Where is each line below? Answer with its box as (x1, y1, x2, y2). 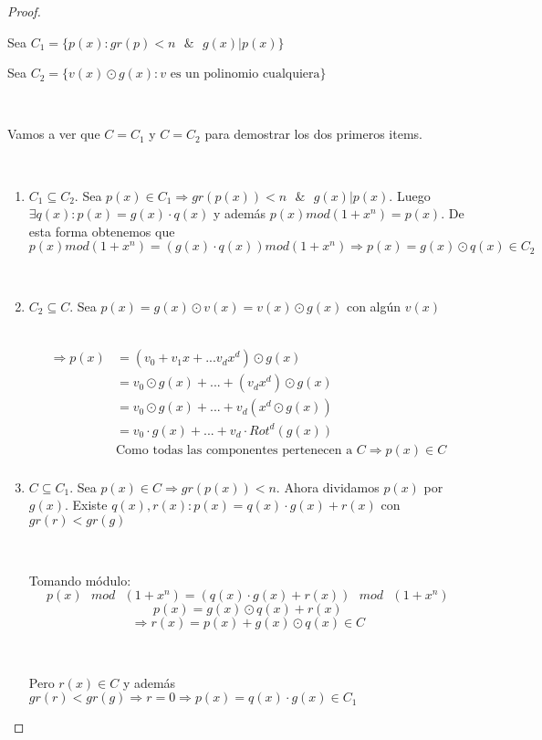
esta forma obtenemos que (28, 221, 175, 240)
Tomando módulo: (28, 570, 131, 589)
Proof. (7, 2, 41, 20)
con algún (346, 296, 401, 315)
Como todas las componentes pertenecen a (116, 443, 353, 457)
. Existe (64, 495, 108, 514)
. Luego (389, 185, 431, 205)
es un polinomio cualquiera (170, 68, 320, 81)
